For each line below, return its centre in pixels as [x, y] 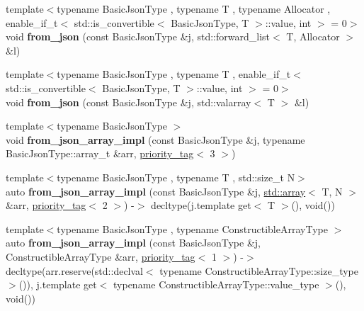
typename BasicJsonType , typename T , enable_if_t [174, 74]
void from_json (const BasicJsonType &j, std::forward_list [138, 36]
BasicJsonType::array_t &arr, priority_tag [100, 153]
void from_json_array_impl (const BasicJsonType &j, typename [155, 139]
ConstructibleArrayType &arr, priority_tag [101, 256]
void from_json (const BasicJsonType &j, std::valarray [129, 102]
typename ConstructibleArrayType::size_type [259, 270]
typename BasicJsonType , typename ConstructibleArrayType [192, 228]
